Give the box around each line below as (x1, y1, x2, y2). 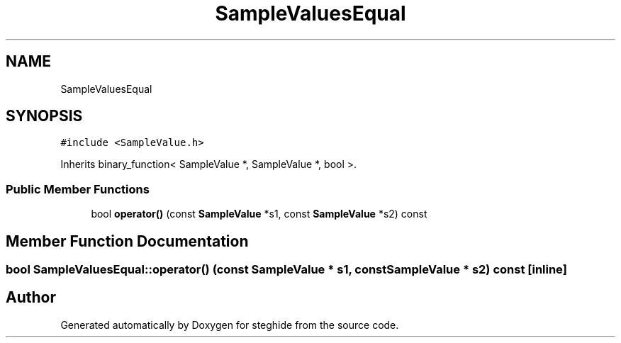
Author (6, 288, 56, 307)
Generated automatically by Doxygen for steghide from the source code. (60, 318, 399, 331)
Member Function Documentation (6, 232, 249, 250)
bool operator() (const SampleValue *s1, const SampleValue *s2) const (91, 208, 427, 220)
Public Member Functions (6, 181, 150, 196)
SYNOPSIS (6, 107, 83, 125)
